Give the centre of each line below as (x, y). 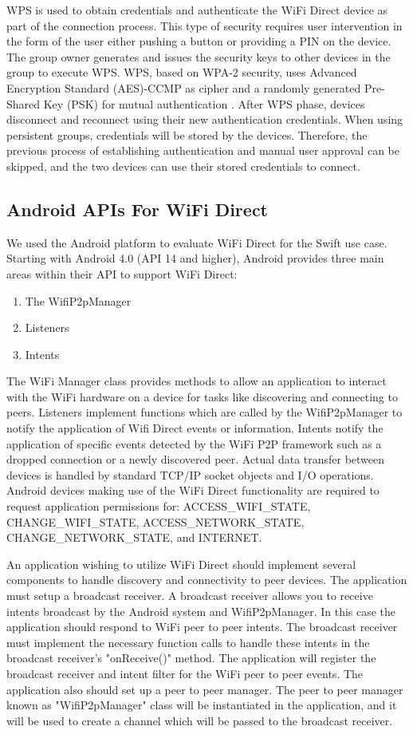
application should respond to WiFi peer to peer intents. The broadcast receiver (202, 627)
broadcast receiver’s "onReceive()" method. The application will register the (191, 658)
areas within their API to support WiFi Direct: (122, 273)
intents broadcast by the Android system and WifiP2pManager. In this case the (201, 611)
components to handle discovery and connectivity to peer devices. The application (207, 580)
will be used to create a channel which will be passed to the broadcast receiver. (200, 720)
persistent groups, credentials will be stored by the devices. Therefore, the (187, 134)
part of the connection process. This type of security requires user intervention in (205, 25)
